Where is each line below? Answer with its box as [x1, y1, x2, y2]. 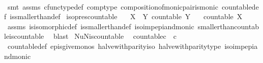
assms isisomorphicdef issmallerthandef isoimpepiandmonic [7, 21, 194, 31]
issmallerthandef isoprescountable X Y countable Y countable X [10, 11, 243, 22]
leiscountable [4, 31, 44, 41]
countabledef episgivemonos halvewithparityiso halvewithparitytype [7, 40, 221, 51]
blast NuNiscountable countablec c [53, 31, 177, 41]
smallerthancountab [197, 21, 259, 31]
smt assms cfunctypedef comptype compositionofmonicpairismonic [7, 1, 218, 12]
